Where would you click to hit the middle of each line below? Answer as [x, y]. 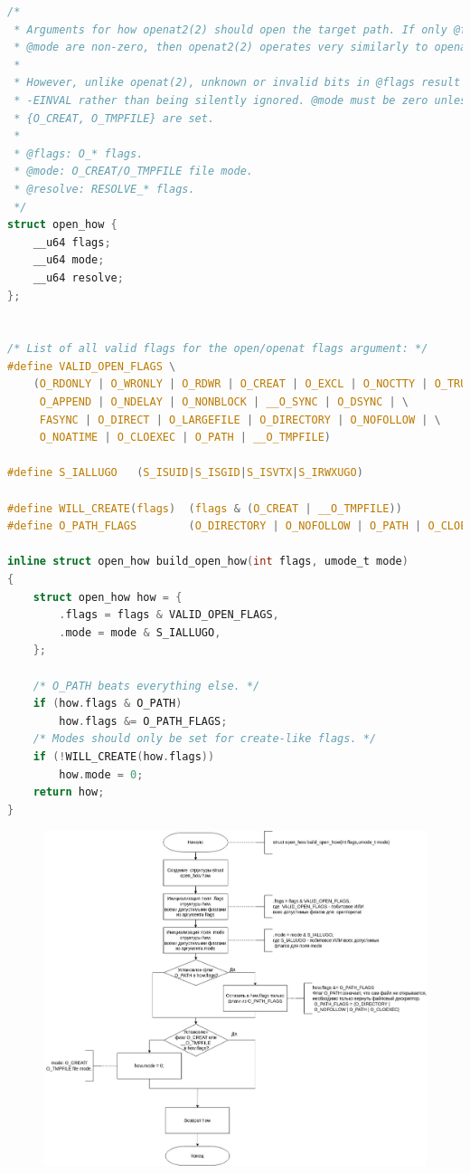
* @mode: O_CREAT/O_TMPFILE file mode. [134, 172]
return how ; [69, 792]
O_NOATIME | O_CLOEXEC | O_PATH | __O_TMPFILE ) [185, 438]
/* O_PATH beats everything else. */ [146, 686]
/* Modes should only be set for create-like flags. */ [205, 739]
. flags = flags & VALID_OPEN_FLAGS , [169, 615]
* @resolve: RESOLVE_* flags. [104, 189]
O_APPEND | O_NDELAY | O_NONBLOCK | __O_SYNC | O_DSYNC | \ [224, 402]
